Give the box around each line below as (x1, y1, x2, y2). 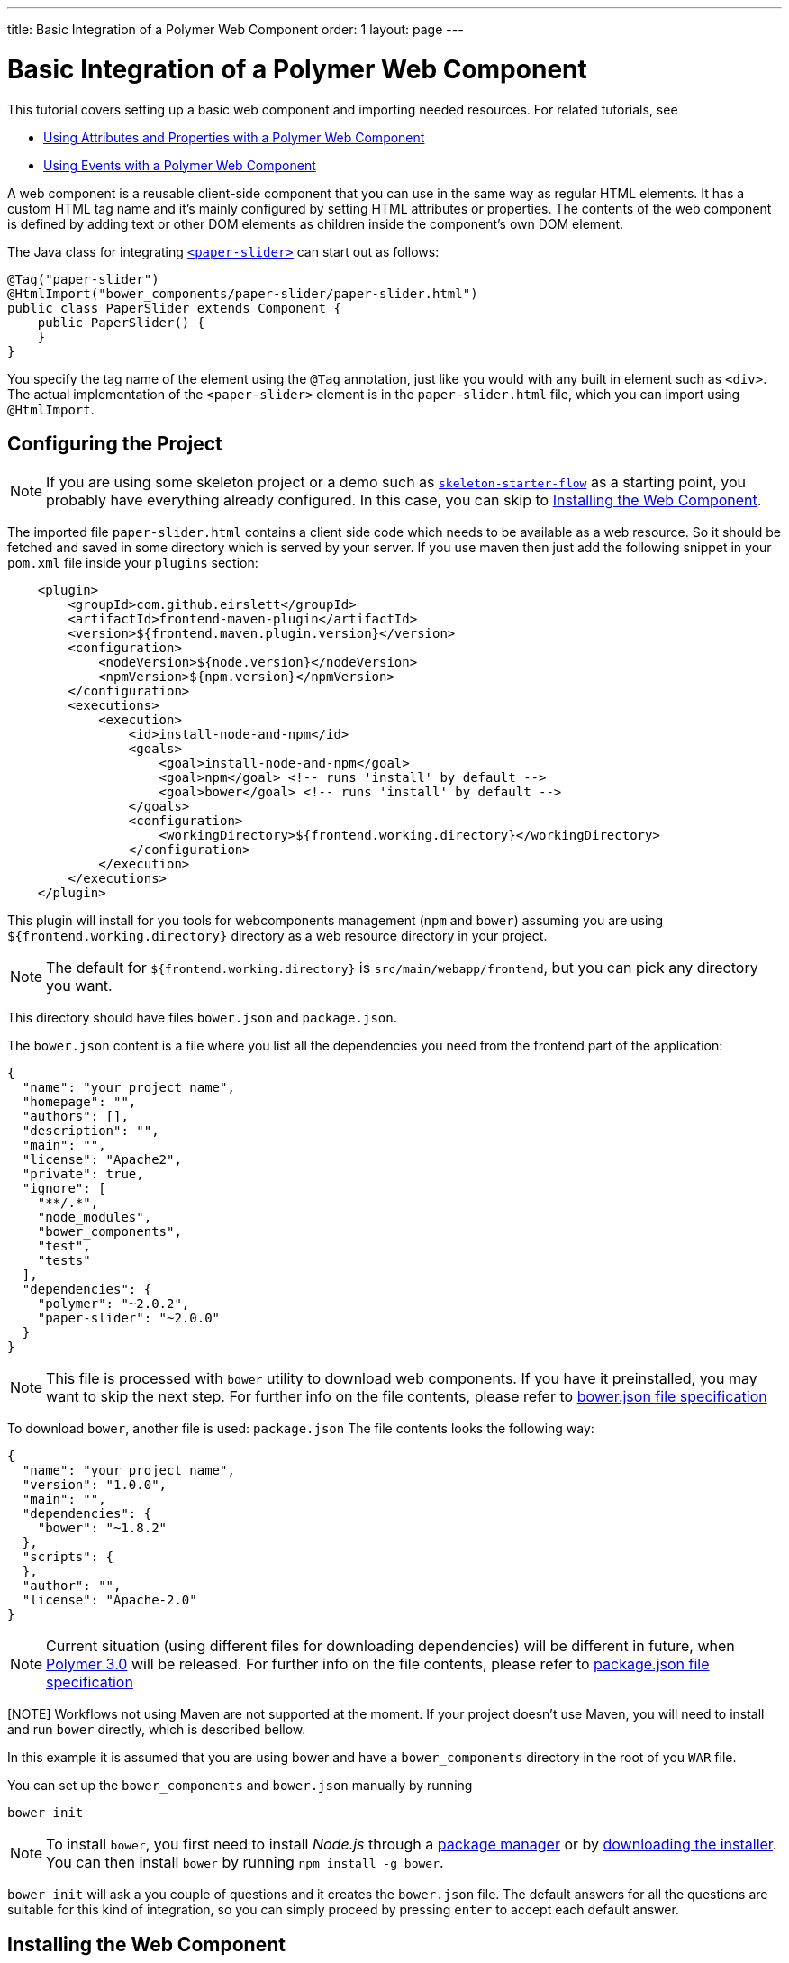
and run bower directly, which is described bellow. (7, 1722, 306, 1738)
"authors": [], (22, 1109, 129, 1124)
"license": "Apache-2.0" (22, 1593, 197, 1608)
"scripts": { (22, 1549, 114, 1565)
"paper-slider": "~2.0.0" (37, 1311, 221, 1326)
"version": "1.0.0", (22, 1477, 168, 1493)
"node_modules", (37, 1210, 152, 1225)
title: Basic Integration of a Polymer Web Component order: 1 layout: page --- (7, 22, 464, 37)
